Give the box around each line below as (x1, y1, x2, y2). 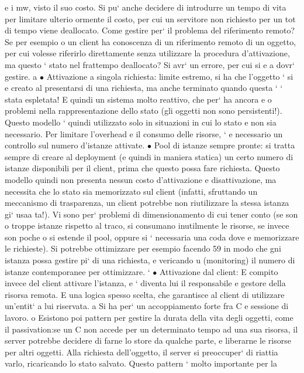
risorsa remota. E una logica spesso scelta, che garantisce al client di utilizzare (5, 288, 285, 300)
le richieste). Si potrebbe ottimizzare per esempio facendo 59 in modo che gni (5, 242, 281, 255)
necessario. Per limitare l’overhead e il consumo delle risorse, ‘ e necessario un (5, 127, 283, 140)
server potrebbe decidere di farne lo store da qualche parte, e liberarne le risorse (5, 334, 291, 347)
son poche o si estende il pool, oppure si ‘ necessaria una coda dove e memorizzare (5, 230, 299, 243)
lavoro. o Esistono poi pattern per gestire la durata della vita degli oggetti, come (5, 311, 293, 324)
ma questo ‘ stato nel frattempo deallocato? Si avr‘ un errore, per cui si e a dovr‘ (5, 58, 295, 70)
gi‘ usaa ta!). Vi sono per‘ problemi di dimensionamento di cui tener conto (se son (5, 208, 298, 220)
